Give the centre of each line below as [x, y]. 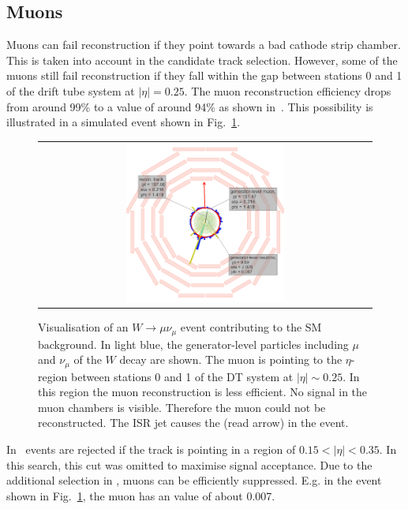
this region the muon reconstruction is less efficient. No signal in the [203, 392]
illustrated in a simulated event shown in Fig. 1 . [124, 122]
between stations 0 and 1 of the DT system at [182, 376]
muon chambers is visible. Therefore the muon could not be [182, 407]
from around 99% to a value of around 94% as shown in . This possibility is [190, 106]
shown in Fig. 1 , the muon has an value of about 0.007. [141, 495]
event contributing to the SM [251, 327]
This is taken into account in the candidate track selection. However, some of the [202, 60]
